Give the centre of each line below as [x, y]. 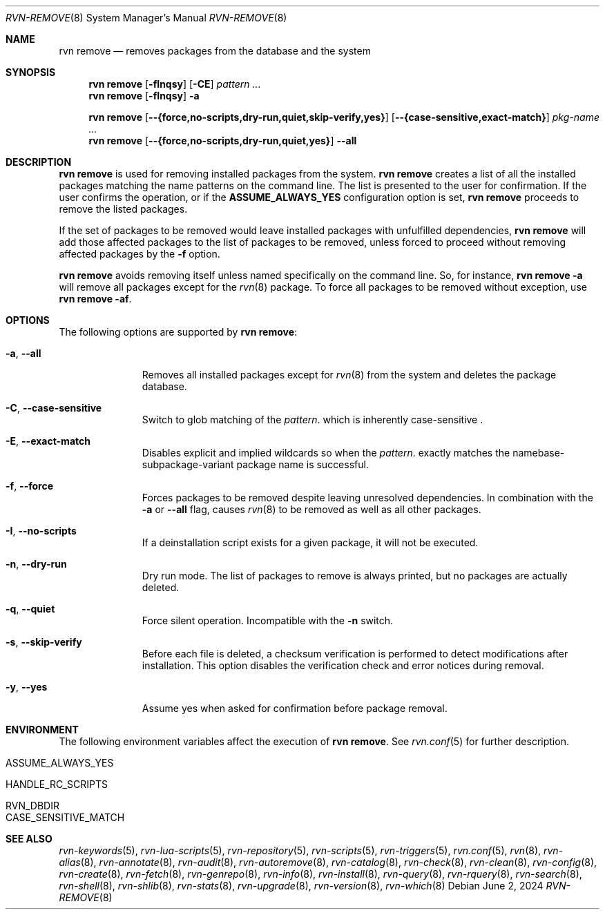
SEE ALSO [29, 839]
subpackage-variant [188, 464]
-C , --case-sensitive [54, 408]
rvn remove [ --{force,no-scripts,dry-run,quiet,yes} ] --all [223, 141]
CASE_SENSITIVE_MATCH [65, 817]
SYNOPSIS [31, 72]
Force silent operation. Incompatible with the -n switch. [268, 620]
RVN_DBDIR [32, 806]
